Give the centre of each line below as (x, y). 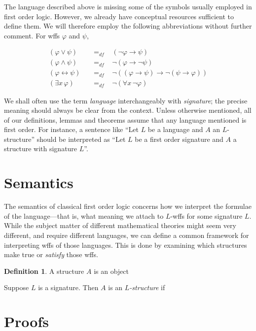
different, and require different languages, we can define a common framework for (127, 235)
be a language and (175, 129)
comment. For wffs (32, 35)
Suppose (17, 287)
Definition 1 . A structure (44, 271)
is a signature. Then (68, 287)
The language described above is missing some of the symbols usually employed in (128, 6)
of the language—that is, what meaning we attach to (84, 215)
